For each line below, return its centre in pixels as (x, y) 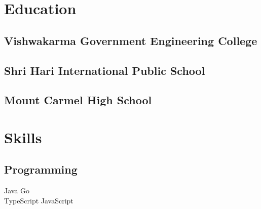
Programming (41, 169)
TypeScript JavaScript (39, 200)
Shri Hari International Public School (105, 70)
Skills (23, 137)
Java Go (17, 191)
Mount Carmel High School (78, 100)
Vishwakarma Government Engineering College (131, 40)
